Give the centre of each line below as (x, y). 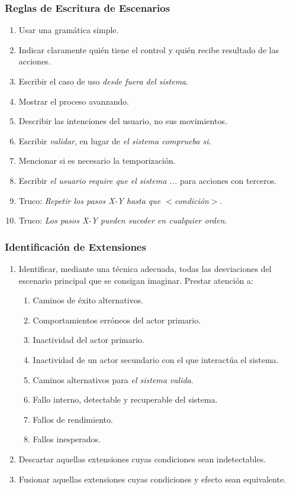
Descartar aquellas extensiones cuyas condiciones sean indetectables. (142, 459)
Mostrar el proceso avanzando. (74, 101)
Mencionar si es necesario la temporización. (97, 161)
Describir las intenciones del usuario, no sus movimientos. (123, 121)
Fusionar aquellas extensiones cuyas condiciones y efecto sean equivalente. (152, 479)
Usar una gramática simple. (69, 30)
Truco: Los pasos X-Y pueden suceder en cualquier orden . (123, 220)
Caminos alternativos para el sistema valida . (113, 379)
